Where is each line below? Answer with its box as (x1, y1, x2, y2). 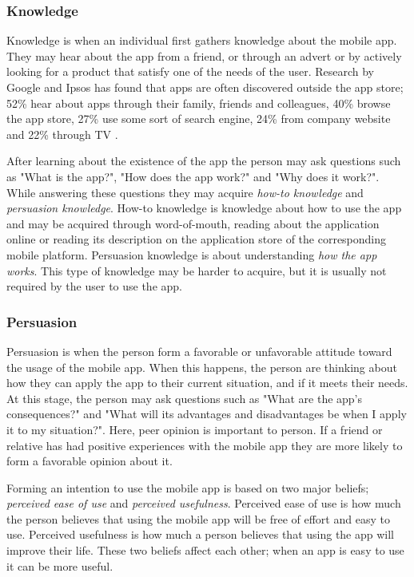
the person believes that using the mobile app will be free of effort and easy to (6, 510, 390, 527)
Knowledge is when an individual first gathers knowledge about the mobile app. (6, 32, 397, 49)
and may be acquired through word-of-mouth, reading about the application (6, 215, 380, 231)
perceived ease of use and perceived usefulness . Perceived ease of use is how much (6, 495, 401, 512)
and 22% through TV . (6, 125, 118, 142)
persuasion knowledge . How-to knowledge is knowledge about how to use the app (6, 200, 402, 216)
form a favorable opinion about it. (6, 453, 173, 469)
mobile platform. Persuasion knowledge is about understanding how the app (6, 246, 377, 263)
